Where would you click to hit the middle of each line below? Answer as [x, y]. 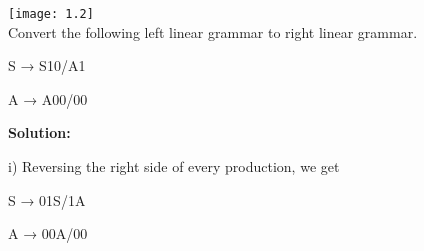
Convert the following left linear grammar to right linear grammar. [213, 31]
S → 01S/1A [47, 199]
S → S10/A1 [47, 65]
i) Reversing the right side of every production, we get [174, 166]
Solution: [39, 132]
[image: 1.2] [51, 14]
